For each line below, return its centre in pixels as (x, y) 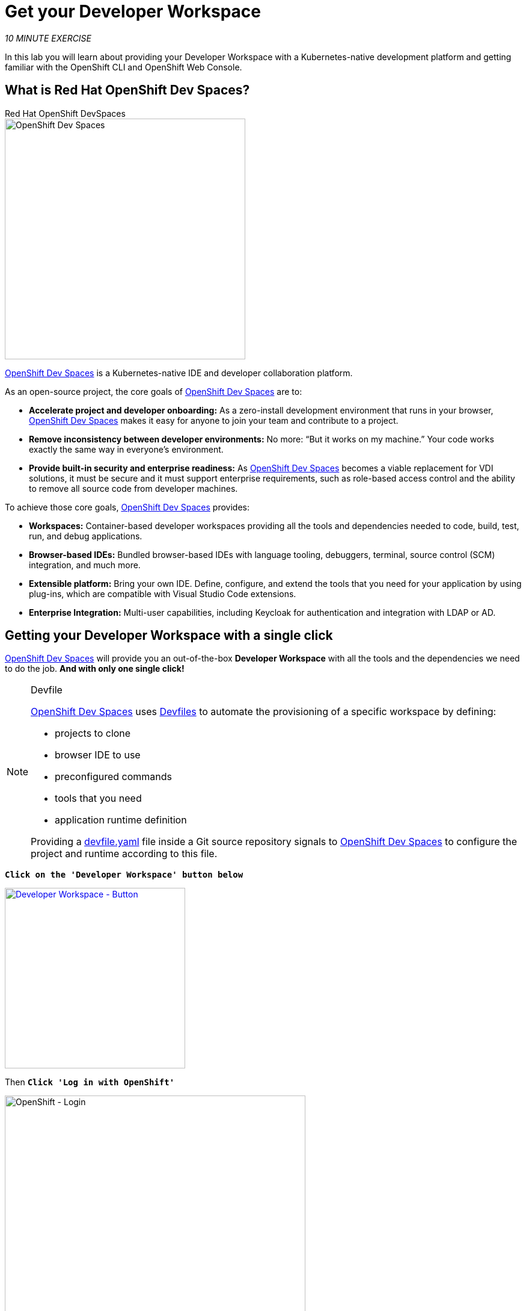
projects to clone (93, 733)
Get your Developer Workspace (133, 11)
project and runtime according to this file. (124, 854)
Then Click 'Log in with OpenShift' (90, 1082)
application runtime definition (121, 820)
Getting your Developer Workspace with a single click (169, 636)
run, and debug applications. (86, 536)
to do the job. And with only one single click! (95, 669)
